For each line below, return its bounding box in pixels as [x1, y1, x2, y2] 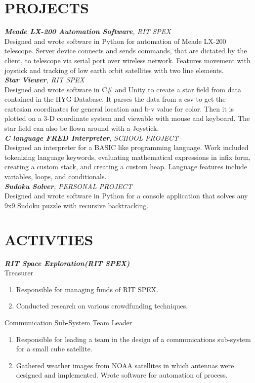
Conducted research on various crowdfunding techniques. [16, 301, 188, 311]
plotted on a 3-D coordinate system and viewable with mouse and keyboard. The [4, 113, 250, 123]
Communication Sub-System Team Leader [4, 317, 132, 327]
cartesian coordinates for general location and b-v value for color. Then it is [4, 103, 234, 114]
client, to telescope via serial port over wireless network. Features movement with [4, 55, 251, 65]
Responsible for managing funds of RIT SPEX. [16, 284, 159, 294]
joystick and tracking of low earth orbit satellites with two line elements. [4, 65, 224, 75]
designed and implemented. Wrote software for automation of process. [16, 370, 228, 380]
